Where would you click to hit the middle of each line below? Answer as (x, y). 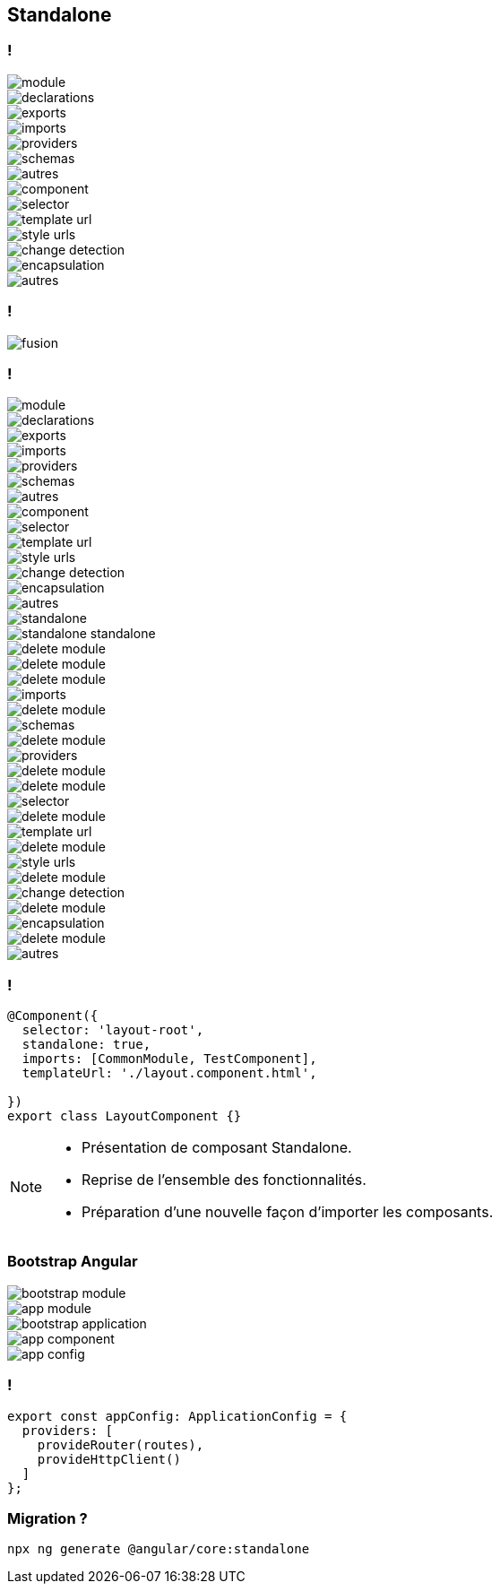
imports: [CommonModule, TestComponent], (169, 1059)
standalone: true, (86, 1045)
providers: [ (68, 1430)
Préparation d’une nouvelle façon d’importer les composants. (288, 1212)
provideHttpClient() (109, 1459)
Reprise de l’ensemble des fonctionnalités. (224, 1180)
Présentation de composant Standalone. (217, 1148)
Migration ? (47, 1518)
